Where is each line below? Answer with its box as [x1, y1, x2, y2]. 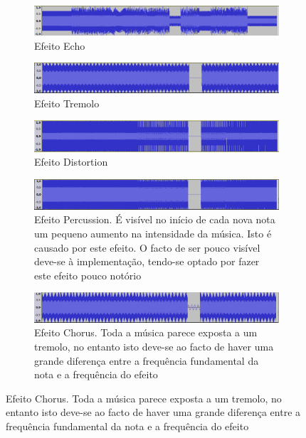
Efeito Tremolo [34, 95, 100, 110]
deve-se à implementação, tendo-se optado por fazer [34, 254, 260, 269]
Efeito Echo [34, 38, 85, 53]
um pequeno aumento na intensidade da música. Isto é [34, 226, 272, 241]
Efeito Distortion [34, 154, 108, 169]
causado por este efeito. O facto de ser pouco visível [34, 240, 260, 255]
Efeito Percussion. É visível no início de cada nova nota [34, 212, 275, 227]
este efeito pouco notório [34, 267, 142, 282]
